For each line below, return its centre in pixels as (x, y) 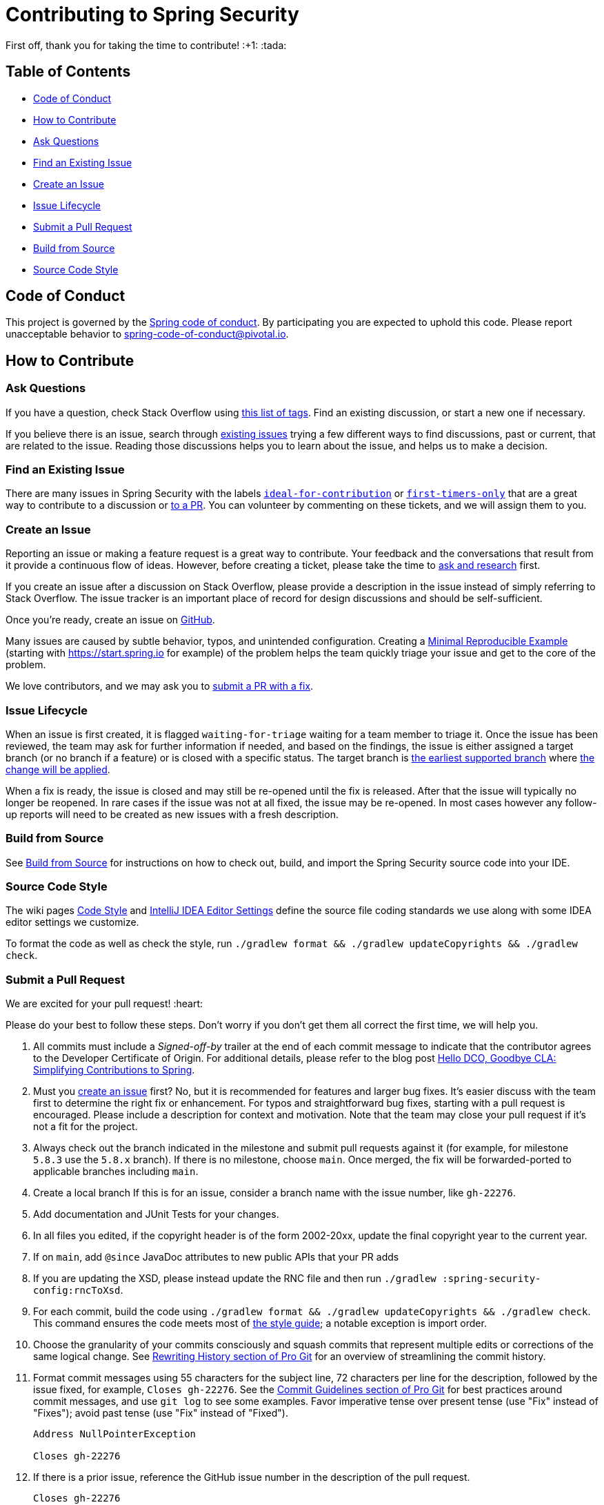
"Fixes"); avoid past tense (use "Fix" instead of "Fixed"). (161, 1413)
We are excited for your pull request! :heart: (104, 1004)
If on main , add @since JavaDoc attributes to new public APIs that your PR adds (216, 1257)
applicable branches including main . (116, 1172)
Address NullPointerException (115, 1434)
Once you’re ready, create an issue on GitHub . (110, 620)
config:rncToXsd (77, 1291)
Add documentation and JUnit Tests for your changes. (156, 1214)
